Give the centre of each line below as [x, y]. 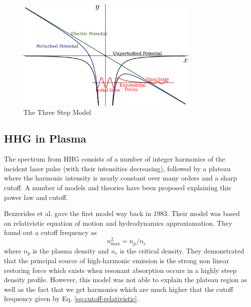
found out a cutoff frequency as [51, 232]
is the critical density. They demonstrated [182, 250]
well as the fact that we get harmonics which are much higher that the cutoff [119, 289]
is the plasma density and [71, 250]
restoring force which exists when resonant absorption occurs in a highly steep [120, 270]
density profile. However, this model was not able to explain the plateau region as [125, 280]
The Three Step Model [57, 112]
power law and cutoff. [36, 197]
